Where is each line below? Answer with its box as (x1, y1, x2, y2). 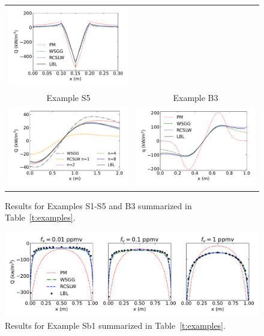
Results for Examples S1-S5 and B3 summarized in (5, 199, 192, 212)
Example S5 (46, 91, 91, 103)
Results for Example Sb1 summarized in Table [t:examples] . (5, 319, 226, 331)
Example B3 (173, 91, 218, 103)
